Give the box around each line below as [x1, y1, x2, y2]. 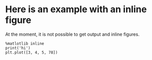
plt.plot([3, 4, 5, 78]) [5, 50, 58, 55]
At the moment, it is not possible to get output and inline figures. [5, 31, 140, 37]
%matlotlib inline [5, 41, 44, 46]
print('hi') [5, 45, 31, 50]
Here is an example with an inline [5, 4, 147, 15]
